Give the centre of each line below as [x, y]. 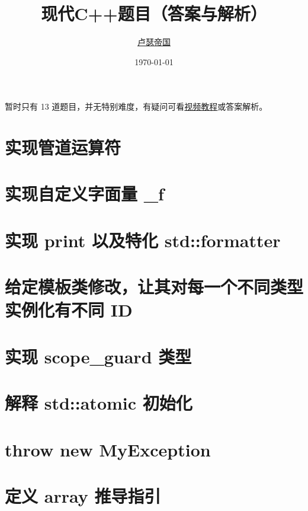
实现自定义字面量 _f [84, 194]
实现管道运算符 [63, 147]
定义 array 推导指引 [83, 495]
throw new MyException [108, 449]
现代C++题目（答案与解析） [154, 13]
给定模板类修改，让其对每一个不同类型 [154, 287]
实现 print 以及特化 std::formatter [143, 240]
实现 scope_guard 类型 [98, 356]
